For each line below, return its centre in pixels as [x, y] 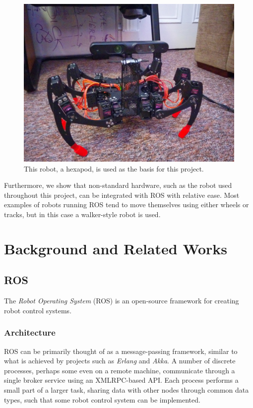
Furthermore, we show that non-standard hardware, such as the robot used [118, 185]
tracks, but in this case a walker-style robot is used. [82, 214]
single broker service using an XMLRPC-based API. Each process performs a [121, 380]
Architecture [30, 332]
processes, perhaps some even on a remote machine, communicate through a [120, 370]
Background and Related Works [116, 248]
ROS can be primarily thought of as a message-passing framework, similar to [121, 351]
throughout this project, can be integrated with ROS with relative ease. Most [122, 195]
